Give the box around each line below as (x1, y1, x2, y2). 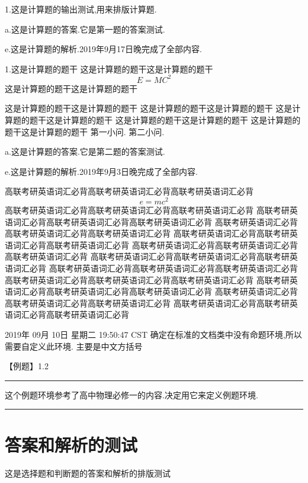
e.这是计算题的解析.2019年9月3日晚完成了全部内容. (5, 165, 198, 177)
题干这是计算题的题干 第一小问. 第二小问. (5, 125, 165, 137)
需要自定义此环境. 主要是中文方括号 (5, 340, 143, 352)
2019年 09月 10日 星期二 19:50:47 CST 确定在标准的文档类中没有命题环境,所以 (5, 328, 302, 341)
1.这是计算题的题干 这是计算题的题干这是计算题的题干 (5, 62, 213, 75)
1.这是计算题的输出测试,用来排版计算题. (5, 3, 157, 15)
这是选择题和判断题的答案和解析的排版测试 (5, 466, 171, 479)
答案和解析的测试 (5, 432, 138, 456)
